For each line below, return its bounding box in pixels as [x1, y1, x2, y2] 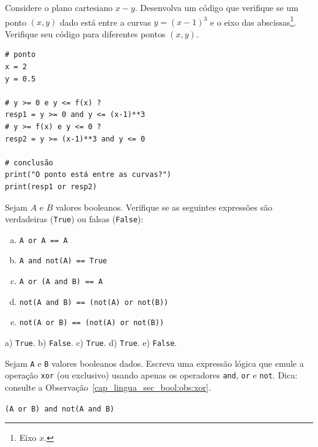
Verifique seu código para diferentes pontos [5, 27, 166, 40]
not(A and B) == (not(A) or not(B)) [19, 298, 169, 307]
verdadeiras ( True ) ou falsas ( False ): [5, 212, 144, 225]
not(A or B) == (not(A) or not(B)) [19, 318, 165, 328]
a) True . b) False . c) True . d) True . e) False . [5, 336, 177, 349]
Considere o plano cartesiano [5, 1, 113, 13]
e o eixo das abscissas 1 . [210, 13, 297, 28]
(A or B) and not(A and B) [5, 404, 114, 413]
